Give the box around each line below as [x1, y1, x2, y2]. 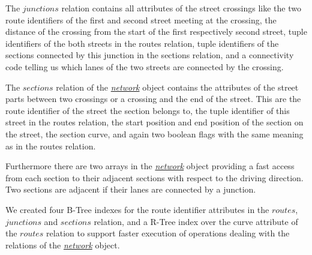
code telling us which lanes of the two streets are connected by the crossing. [5, 60, 284, 73]
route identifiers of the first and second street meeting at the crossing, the [5, 13, 277, 26]
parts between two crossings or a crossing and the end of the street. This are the [5, 92, 301, 105]
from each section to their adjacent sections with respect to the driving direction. [5, 171, 304, 184]
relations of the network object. [5, 238, 120, 251]
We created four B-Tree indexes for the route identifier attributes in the [5, 203, 269, 215]
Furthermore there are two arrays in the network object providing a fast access [5, 160, 295, 172]
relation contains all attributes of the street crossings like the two [61, 2, 301, 14]
